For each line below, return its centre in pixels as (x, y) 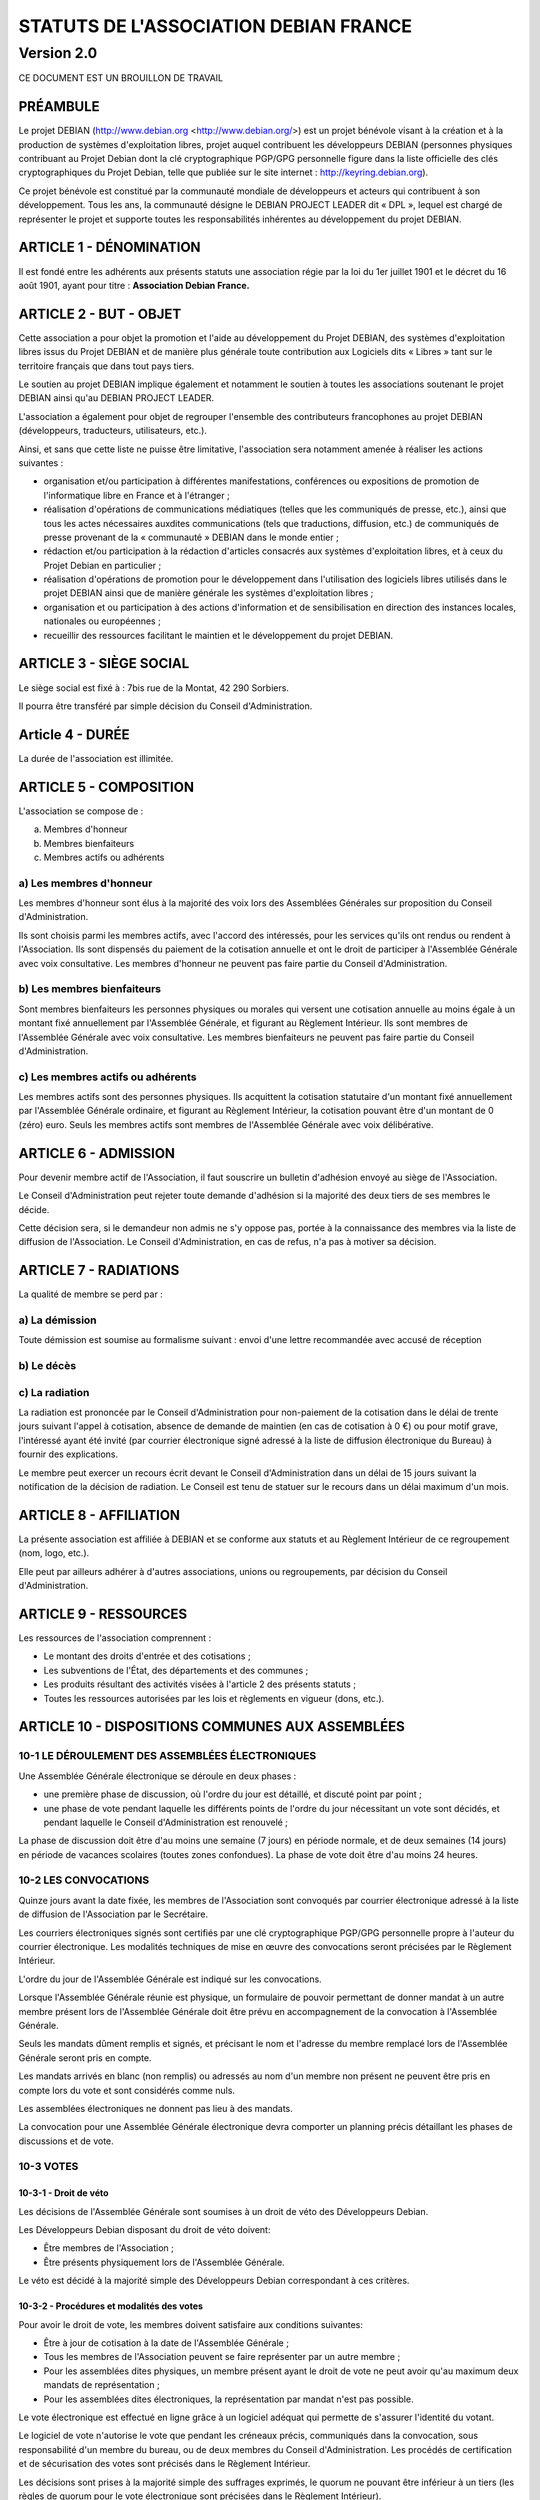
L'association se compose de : (81, 811)
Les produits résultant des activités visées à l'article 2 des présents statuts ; (200, 1684)
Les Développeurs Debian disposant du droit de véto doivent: (144, 2230)
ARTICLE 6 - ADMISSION (96, 1153)
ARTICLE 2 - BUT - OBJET (100, 313)
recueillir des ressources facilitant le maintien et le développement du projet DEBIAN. (218, 635)
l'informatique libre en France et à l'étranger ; (136, 495)
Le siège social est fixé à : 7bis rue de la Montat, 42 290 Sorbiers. (154, 687)
